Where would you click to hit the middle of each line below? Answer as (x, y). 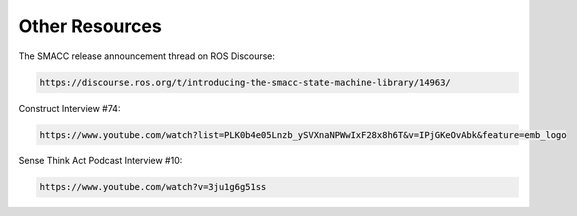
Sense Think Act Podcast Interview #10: (100, 161)
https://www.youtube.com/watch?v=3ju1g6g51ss (153, 187)
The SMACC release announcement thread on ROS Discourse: (146, 56)
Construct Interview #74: (69, 108)
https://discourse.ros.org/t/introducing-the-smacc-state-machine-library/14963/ (245, 82)
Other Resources (90, 26)
